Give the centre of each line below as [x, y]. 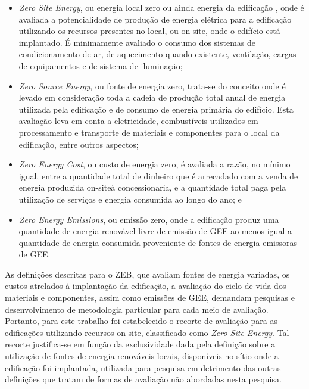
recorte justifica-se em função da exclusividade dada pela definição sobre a [140, 344]
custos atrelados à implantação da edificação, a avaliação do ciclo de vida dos [146, 286]
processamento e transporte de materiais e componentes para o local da [149, 132]
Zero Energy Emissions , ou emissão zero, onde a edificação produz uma [149, 219]
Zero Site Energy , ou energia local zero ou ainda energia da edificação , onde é [161, 7]
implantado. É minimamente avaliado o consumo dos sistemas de [137, 42]
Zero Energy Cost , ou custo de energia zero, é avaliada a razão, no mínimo [154, 164]
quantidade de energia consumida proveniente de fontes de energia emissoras [158, 242]
